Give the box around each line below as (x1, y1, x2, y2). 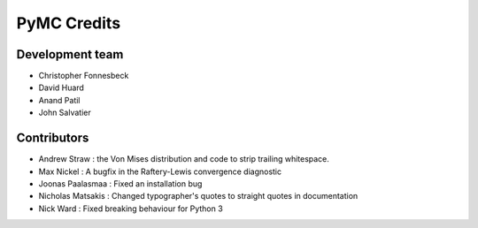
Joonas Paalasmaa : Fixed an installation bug (38, 178, 203, 189)
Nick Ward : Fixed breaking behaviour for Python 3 (38, 203, 223, 214)
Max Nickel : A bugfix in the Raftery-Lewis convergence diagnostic (38, 166, 282, 177)
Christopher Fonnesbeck (38, 71, 129, 81)
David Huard (38, 82, 84, 93)
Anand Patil (38, 95, 81, 105)
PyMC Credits (16, 13, 121, 33)
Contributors (16, 131, 89, 146)
